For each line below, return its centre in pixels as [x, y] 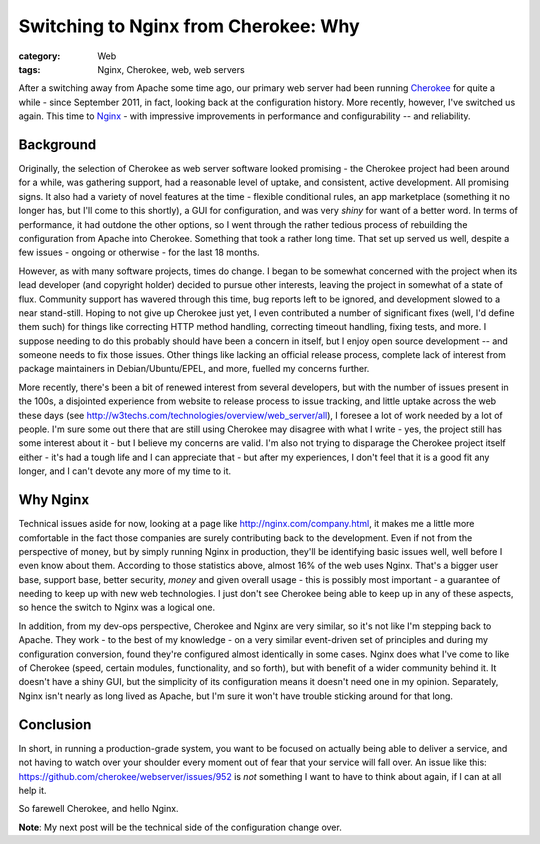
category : [39, 56]
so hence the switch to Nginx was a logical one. [116, 607]
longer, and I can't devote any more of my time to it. [125, 471]
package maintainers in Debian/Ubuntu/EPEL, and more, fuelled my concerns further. [194, 369]
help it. [32, 790]
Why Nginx [54, 500]
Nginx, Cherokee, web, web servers [171, 69]
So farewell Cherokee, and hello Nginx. [98, 809]
